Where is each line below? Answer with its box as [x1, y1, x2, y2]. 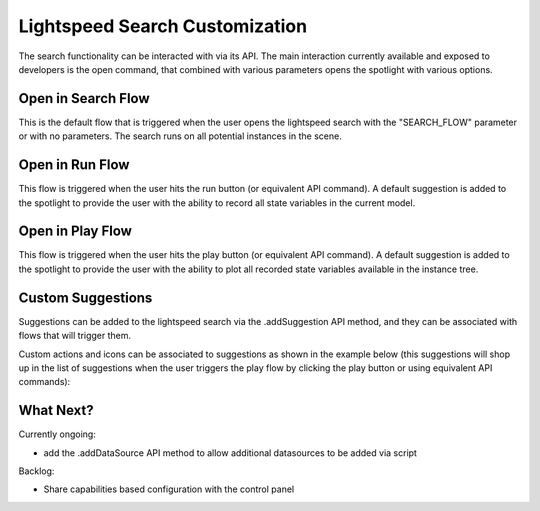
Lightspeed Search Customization [18, 15, 308, 37]
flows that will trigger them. [18, 330, 132, 342]
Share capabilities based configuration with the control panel [43, 483, 295, 495]
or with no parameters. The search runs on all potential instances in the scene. [18, 130, 342, 142]
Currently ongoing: [18, 428, 97, 440]
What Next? [18, 402, 94, 419]
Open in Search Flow [18, 90, 150, 107]
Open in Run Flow [18, 156, 130, 174]
